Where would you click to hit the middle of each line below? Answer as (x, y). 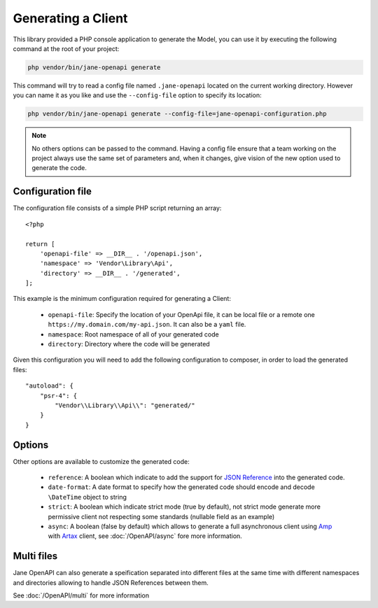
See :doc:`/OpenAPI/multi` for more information (81, 595)
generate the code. (59, 168)
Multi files (35, 556)
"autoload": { (49, 386)
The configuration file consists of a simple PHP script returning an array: (117, 208)
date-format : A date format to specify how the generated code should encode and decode (181, 487)
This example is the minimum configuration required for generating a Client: (122, 299)
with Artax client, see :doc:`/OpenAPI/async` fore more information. (145, 536)
